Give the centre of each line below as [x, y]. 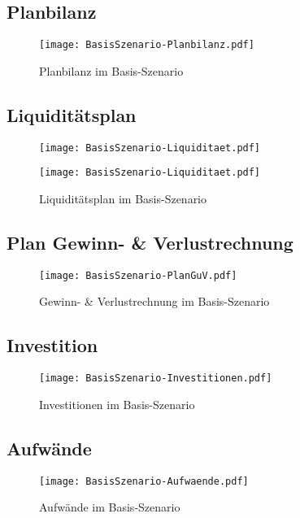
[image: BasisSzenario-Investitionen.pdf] [156, 379]
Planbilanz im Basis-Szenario [111, 70]
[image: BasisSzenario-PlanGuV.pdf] [138, 275]
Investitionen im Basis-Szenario [117, 404]
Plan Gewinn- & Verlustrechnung [150, 242]
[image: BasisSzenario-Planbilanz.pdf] [147, 45]
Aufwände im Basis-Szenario [110, 507]
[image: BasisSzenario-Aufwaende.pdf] [144, 481]
